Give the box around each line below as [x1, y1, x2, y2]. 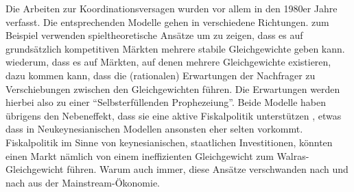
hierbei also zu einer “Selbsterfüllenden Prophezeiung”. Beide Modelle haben [5, 95, 327, 109]
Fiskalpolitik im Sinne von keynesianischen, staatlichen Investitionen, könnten [5, 135, 333, 149]
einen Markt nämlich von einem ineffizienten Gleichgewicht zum [5, 148, 274, 163]
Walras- [276, 148, 309, 163]
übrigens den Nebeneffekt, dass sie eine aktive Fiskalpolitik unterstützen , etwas [5, 108, 342, 122]
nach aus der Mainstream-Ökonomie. [5, 175, 161, 189]
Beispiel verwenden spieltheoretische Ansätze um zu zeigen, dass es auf [5, 28, 303, 42]
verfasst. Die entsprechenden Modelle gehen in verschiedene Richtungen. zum [5, 14, 329, 29]
